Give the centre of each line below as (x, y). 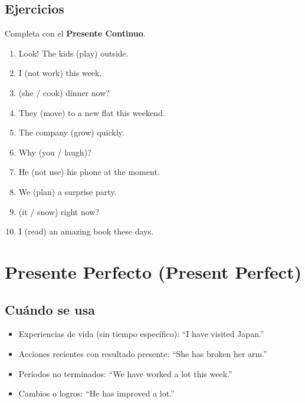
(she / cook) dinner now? (64, 92)
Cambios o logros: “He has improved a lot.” (96, 393)
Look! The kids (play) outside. (73, 53)
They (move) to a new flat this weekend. (92, 112)
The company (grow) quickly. (71, 132)
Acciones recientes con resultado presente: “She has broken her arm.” (143, 353)
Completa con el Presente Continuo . (75, 33)
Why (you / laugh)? (55, 152)
